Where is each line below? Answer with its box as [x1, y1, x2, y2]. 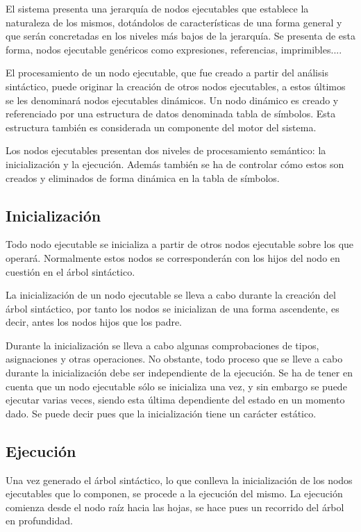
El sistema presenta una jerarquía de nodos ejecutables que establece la [6, 1, 309, 15]
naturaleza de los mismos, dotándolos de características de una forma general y [6, 15, 342, 29]
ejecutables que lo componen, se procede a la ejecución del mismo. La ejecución [6, 486, 343, 501]
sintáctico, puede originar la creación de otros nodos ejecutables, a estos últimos [6, 78, 346, 93]
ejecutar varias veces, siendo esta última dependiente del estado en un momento [6, 392, 345, 407]
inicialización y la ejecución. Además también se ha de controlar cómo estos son [6, 156, 344, 171]
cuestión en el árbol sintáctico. [6, 264, 135, 279]
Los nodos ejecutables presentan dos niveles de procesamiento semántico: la [6, 143, 326, 158]
